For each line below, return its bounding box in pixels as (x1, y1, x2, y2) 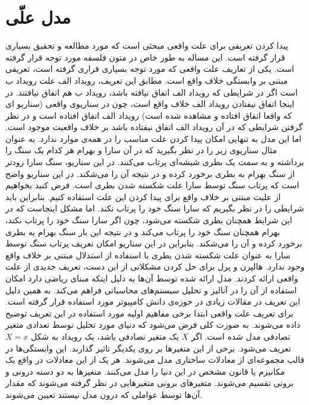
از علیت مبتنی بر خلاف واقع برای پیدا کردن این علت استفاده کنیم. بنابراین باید (5, 190, 281, 202)
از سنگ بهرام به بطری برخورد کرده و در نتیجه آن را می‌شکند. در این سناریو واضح (5, 167, 295, 179)
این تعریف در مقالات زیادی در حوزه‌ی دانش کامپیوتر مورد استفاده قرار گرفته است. (5, 295, 301, 308)
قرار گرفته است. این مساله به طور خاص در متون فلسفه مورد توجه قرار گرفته (5, 50, 285, 63)
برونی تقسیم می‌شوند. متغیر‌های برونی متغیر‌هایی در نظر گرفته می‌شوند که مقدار (5, 376, 294, 389)
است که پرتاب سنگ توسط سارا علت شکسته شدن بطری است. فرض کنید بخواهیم (5, 179, 299, 191)
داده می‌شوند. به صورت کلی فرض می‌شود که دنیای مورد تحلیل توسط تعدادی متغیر (5, 318, 301, 331)
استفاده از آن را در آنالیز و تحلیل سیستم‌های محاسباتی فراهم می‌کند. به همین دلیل (5, 283, 297, 296)
